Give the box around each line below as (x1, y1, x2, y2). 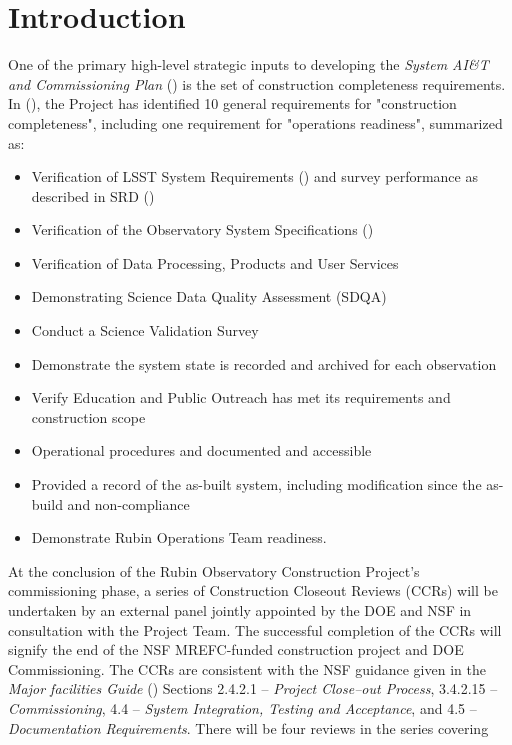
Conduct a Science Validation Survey (31, 320, 259, 341)
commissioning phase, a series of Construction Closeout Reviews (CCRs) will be (8, 580, 498, 601)
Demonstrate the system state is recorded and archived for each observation (31, 353, 497, 374)
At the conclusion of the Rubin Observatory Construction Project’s (8, 560, 420, 581)
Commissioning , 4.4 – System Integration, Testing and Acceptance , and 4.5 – (8, 697, 477, 718)
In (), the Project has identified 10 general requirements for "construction (8, 93, 457, 114)
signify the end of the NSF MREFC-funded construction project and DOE (8, 639, 464, 660)
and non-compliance (67, 493, 190, 514)
